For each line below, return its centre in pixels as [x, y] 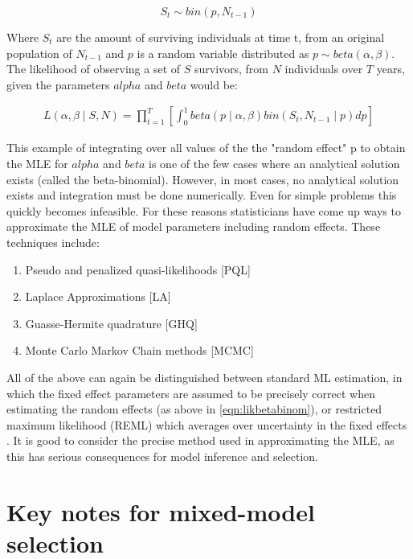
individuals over [324, 69]
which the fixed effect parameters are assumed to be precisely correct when [191, 393]
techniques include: [53, 242]
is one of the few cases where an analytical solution [274, 163]
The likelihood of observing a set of [94, 69]
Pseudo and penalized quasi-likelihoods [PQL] [138, 269]
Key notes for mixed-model [161, 511]
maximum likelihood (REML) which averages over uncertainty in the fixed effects [207, 424]
